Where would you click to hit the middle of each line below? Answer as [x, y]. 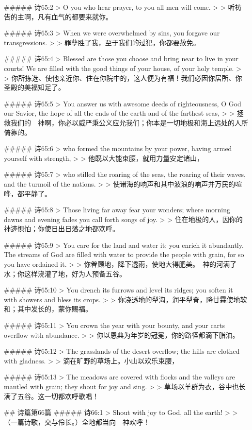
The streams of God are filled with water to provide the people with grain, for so [124, 254]
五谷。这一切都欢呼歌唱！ [58, 396]
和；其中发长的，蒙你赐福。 [48, 309]
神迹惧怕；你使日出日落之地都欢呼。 [62, 229]
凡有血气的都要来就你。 [75, 16]
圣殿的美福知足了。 [34, 87]
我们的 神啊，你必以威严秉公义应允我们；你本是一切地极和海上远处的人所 [129, 122]
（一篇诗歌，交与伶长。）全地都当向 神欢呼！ [77, 421]
